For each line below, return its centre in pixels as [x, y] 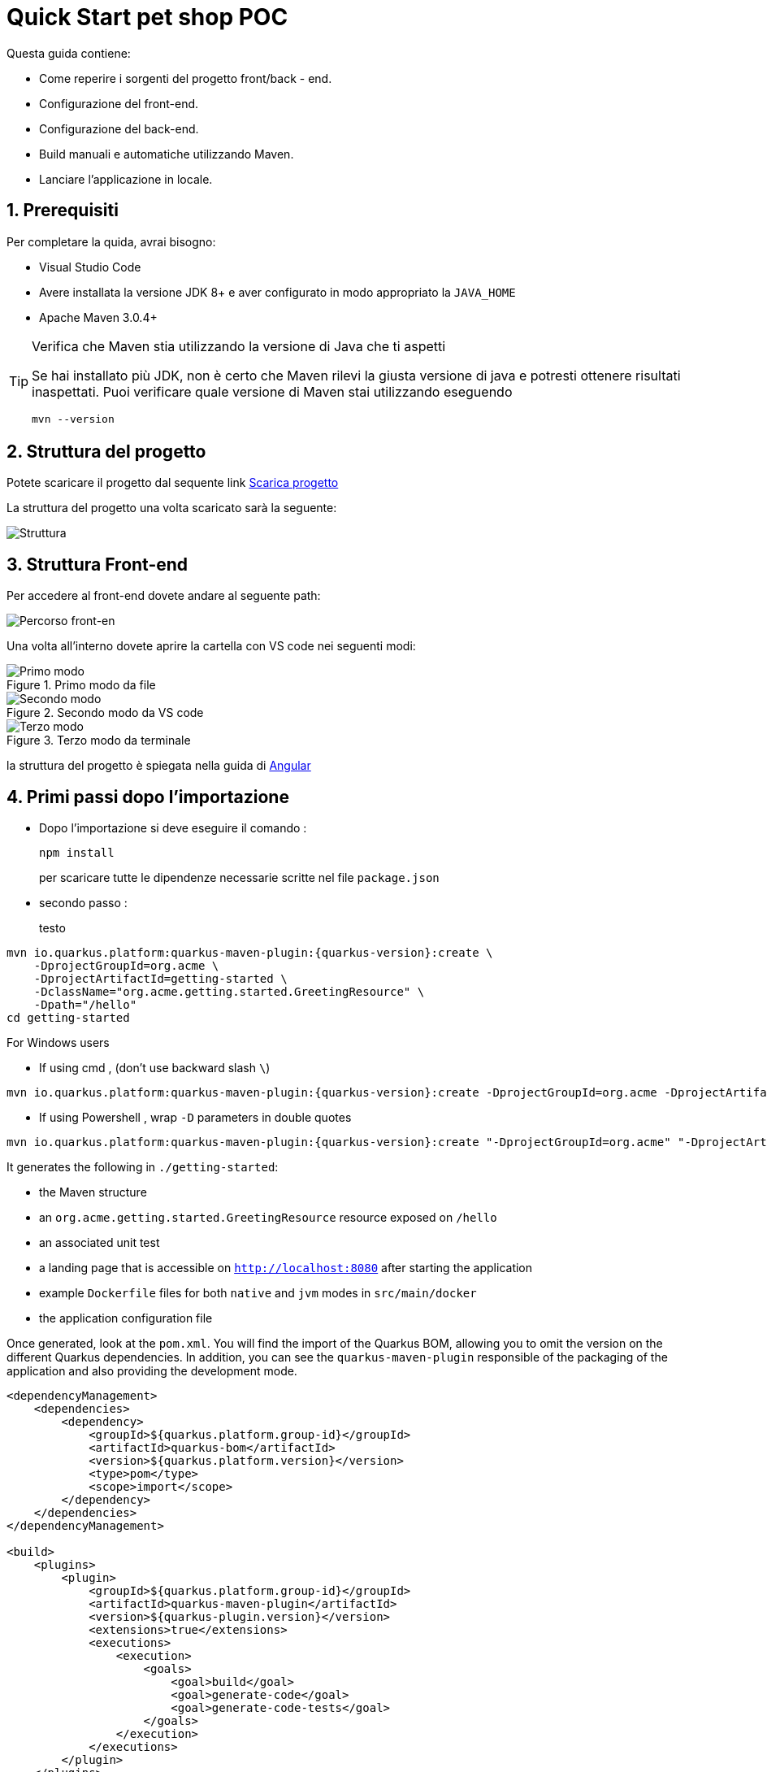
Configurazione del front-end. [119, 103]
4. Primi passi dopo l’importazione [148, 797]
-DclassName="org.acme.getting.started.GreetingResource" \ [229, 992]
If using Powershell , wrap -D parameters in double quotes [195, 1118]
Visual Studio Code [90, 267]
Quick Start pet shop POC [147, 17]
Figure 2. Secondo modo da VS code [105, 713]
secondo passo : [83, 903]
